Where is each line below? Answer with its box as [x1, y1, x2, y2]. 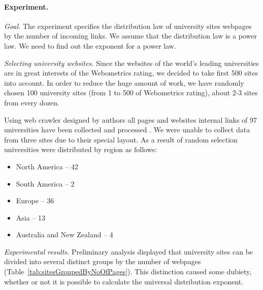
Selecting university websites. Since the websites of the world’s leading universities [4, 57, 259, 68]
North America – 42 [16, 161, 78, 171]
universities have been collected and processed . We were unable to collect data [4, 124, 250, 135]
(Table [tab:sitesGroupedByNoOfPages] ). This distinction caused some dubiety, [4, 266, 252, 277]
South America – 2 [16, 178, 75, 189]
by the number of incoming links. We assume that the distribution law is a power [4, 30, 257, 41]
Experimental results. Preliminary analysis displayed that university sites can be [4, 246, 253, 257]
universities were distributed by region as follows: [4, 144, 157, 155]
